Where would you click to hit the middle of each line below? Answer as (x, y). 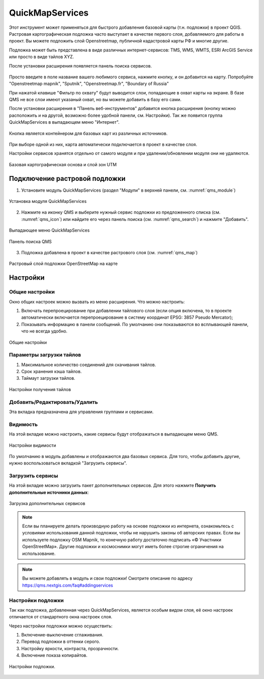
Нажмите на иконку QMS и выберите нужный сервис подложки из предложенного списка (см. (121, 212)
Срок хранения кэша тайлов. (52, 372)
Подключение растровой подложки (67, 178)
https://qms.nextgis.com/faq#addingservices (68, 585)
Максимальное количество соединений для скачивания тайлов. (89, 365)
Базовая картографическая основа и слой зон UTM (63, 164)
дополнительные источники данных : (49, 492)
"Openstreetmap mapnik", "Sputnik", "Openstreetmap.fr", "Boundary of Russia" (89, 84)
